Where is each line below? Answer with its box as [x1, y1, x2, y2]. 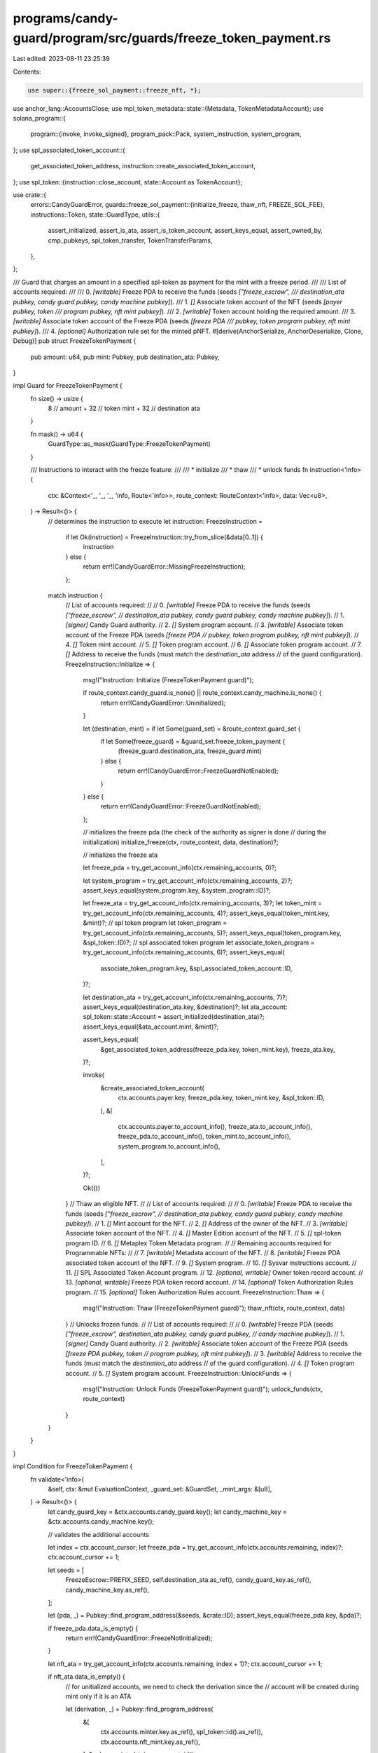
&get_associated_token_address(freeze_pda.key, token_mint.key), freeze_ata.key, [100, 1045, 335, 1053]
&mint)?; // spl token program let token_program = [83, 919, 227, 927]
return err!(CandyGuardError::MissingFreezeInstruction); [83, 562, 246, 571]
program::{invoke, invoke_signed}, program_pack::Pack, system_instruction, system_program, [30, 130, 302, 138]
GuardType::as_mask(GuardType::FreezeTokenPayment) [48, 440, 211, 448]
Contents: [13, 67, 41, 76]
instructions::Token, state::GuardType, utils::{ [30, 210, 160, 219]
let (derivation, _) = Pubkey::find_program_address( [65, 1705, 213, 1714]
